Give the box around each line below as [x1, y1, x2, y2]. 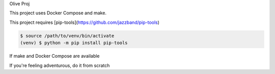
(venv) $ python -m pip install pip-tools [20, 40, 128, 46]
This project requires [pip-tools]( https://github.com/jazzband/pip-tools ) [9, 19, 160, 25]
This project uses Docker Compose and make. [9, 10, 107, 16]
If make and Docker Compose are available [9, 53, 100, 59]
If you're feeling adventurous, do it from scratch [9, 62, 110, 68]
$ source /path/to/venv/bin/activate [20, 33, 115, 39]
